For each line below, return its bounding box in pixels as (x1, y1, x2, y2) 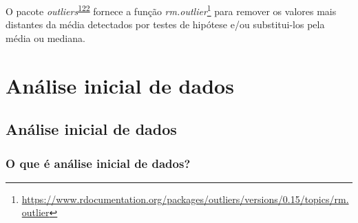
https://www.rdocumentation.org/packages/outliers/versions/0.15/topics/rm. (21, 191, 349, 206)
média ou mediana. (6, 30, 85, 45)
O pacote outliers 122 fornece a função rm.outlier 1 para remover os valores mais (6, 2, 337, 18)
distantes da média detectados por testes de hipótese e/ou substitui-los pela (6, 17, 325, 32)
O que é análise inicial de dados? (6, 154, 191, 171)
